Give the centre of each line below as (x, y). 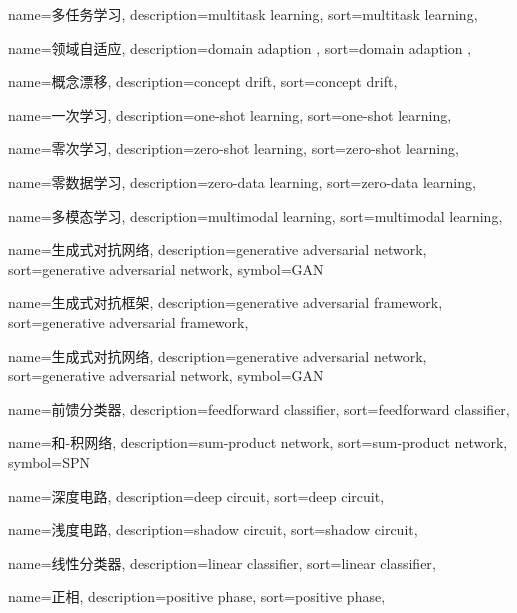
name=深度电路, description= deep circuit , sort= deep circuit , (196, 495)
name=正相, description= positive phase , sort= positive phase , (197, 596)
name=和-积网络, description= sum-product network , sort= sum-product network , (258, 442)
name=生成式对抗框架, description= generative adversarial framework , (225, 302)
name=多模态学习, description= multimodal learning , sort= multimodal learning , (255, 215)
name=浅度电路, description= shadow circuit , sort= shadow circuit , (213, 529)
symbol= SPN (49, 461)
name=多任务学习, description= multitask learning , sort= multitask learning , (243, 14)
